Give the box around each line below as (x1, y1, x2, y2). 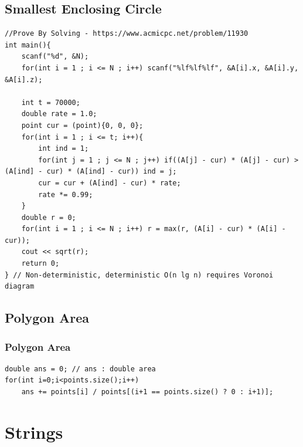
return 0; (21, 259, 60, 268)
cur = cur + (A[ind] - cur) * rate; (38, 178, 181, 187)
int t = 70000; (21, 98, 80, 107)
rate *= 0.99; (38, 190, 93, 199)
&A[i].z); (5, 75, 43, 84)
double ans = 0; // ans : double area (5, 364, 156, 373)
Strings (5, 419, 63, 443)
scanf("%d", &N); (21, 52, 89, 61)
